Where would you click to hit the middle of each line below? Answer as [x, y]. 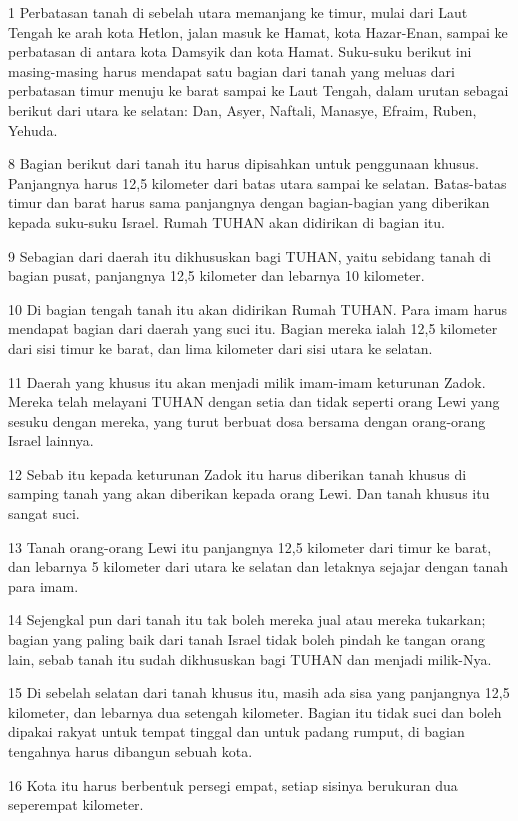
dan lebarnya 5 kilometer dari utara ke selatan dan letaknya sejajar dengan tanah [258, 566]
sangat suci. [44, 513]
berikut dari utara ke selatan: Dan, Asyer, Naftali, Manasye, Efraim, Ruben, [242, 109]
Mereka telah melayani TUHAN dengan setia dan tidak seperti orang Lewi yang [254, 401]
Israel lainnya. [51, 440]
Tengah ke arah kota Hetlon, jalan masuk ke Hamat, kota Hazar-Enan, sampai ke [258, 31]
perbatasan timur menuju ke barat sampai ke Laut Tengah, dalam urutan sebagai [258, 90]
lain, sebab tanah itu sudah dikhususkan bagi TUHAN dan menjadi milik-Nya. [250, 658]
